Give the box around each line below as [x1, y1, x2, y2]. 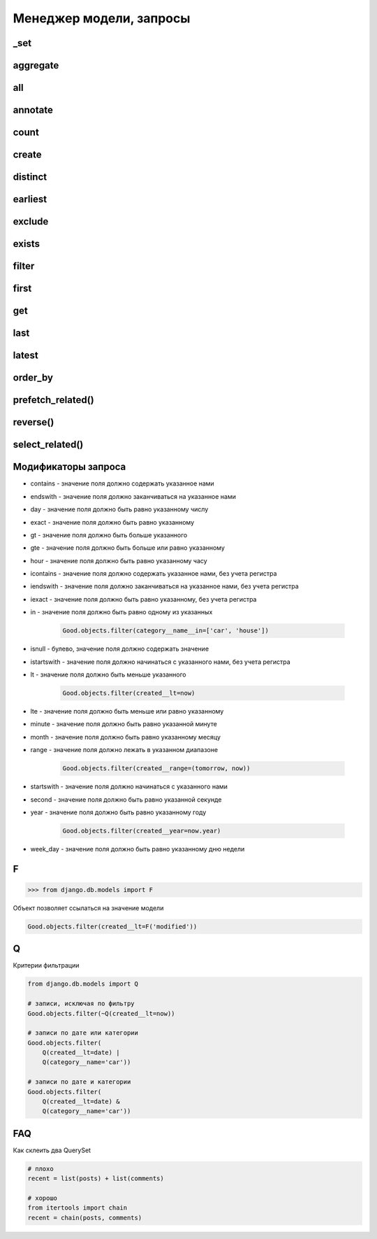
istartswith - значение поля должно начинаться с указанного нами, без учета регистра [30, 658, 291, 666]
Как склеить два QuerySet [13, 1146, 91, 1154]
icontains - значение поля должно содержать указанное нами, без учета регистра [30, 569, 277, 578]
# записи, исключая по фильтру [27, 1000, 135, 1007]
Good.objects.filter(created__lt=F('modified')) [27, 922, 198, 930]
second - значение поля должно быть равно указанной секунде [30, 795, 222, 804]
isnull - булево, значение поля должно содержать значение [30, 644, 209, 653]
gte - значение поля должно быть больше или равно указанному [30, 544, 225, 552]
